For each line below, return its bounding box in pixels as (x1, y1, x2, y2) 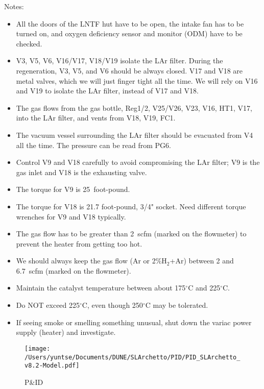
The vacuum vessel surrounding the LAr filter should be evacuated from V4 (16, 129, 253, 140)
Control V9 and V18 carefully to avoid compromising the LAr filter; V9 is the (16, 157, 260, 167)
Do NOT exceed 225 (16, 300, 80, 310)
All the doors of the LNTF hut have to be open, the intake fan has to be (16, 18, 244, 29)
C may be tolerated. (145, 300, 208, 310)
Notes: (4, 1, 24, 11)
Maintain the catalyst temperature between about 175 (16, 282, 186, 293)
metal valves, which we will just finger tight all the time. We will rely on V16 (16, 75, 258, 86)
